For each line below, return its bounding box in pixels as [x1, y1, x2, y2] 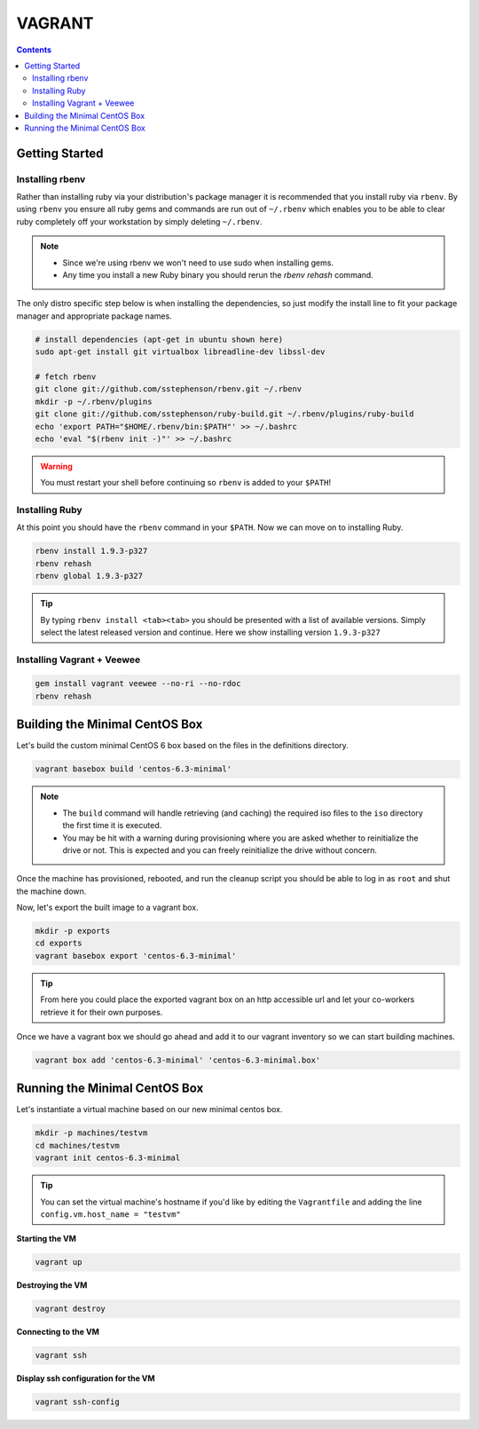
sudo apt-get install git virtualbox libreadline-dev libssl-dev [35, 347, 326, 357]
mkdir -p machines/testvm [35, 1128, 148, 1138]
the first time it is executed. [62, 820, 162, 831]
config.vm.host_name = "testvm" [40, 1210, 181, 1220]
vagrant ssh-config [35, 1397, 120, 1407]
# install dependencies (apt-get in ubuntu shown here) [35, 334, 284, 344]
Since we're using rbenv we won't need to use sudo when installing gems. [62, 257, 334, 268]
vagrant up [35, 1257, 82, 1267]
